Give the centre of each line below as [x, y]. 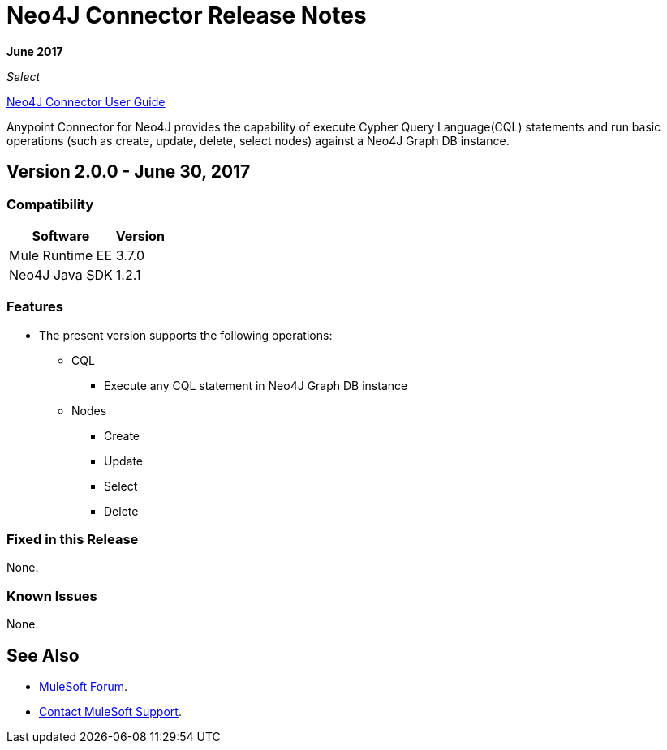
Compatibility [50, 204]
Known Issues [52, 596]
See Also [43, 655]
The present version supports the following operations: [186, 335]
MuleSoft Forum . [84, 687]
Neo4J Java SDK [61, 274]
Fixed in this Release [73, 540]
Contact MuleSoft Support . [110, 712]
